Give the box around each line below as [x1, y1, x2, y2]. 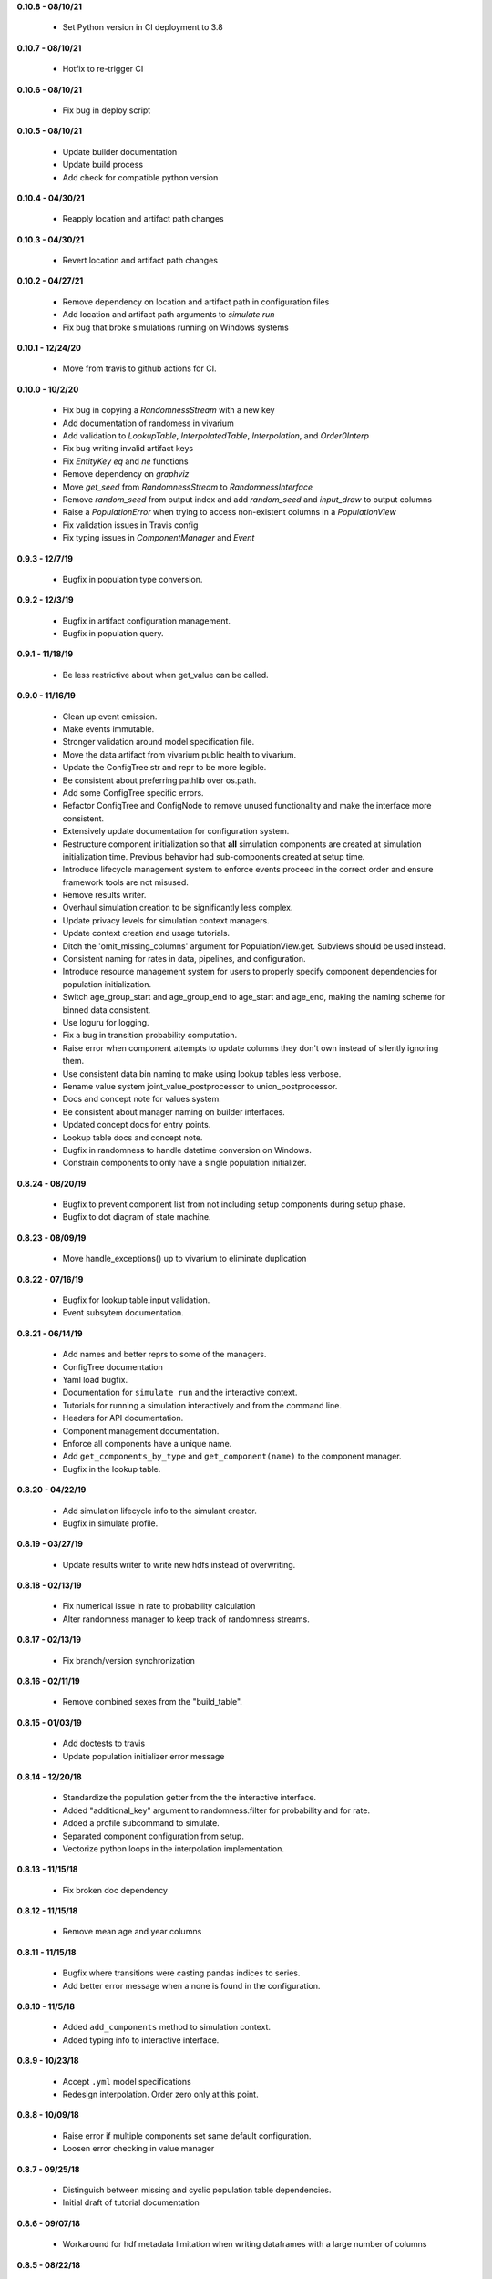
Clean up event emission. [62, 711, 158, 722]
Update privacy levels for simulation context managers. [62, 914, 270, 925]
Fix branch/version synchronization [62, 1655, 196, 1665]
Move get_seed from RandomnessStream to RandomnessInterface [62, 481, 313, 492]
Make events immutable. [62, 724, 155, 735]
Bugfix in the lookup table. [62, 1463, 161, 1474]
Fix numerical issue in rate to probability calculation [62, 1601, 256, 1612]
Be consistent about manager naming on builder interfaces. [62, 1106, 286, 1117]
